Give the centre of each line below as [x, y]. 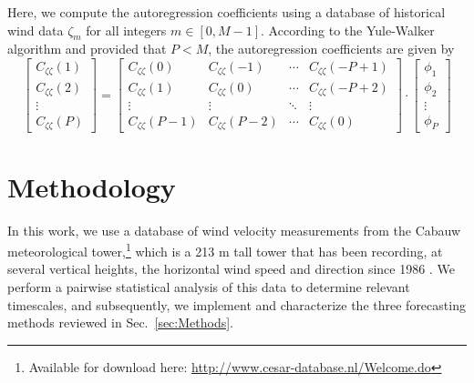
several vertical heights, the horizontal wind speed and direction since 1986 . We [231, 269]
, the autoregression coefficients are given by [331, 49]
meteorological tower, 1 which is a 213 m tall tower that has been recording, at [225, 250]
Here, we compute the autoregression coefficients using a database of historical [227, 12]
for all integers [126, 30]
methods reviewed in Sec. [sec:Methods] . [121, 323]
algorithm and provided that [87, 49]
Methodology [92, 186]
